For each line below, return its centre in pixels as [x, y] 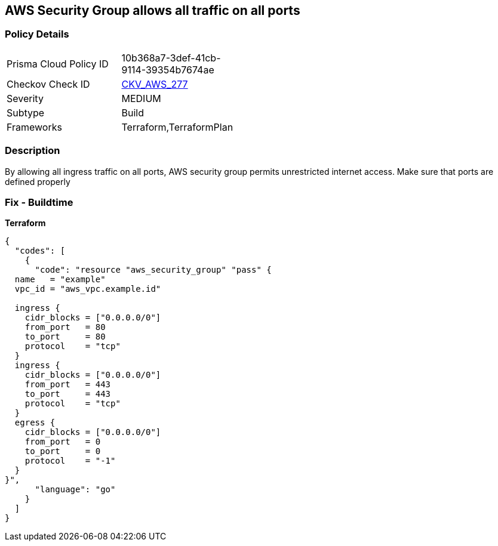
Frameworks [34, 127]
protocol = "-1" [70, 461]
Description [33, 151]
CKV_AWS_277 [155, 84]
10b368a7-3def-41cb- [171, 58]
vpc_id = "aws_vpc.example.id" [88, 289]
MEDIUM [141, 98]
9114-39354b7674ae [168, 70]
